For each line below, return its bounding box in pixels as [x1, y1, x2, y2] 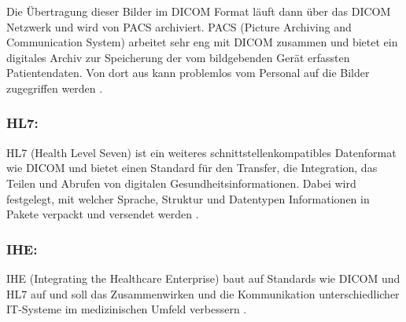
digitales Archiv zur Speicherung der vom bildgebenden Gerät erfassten [6, 49, 350, 65]
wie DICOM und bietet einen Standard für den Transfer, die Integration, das [6, 159, 378, 176]
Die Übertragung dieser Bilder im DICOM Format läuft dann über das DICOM [6, 3, 391, 19]
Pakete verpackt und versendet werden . [6, 206, 199, 222]
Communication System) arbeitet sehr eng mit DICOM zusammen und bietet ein [6, 34, 398, 50]
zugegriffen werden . [6, 79, 103, 96]
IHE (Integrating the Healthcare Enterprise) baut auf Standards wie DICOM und [6, 269, 400, 286]
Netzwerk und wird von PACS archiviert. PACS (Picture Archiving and [6, 18, 352, 35]
